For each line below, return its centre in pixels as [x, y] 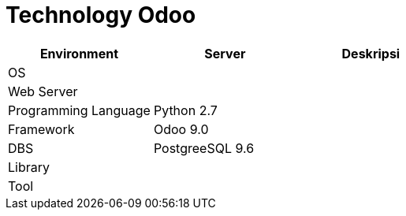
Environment [79, 53]
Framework [41, 129]
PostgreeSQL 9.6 [204, 148]
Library [29, 167]
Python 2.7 [185, 110]
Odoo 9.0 [181, 129]
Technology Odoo [101, 15]
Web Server [43, 91]
